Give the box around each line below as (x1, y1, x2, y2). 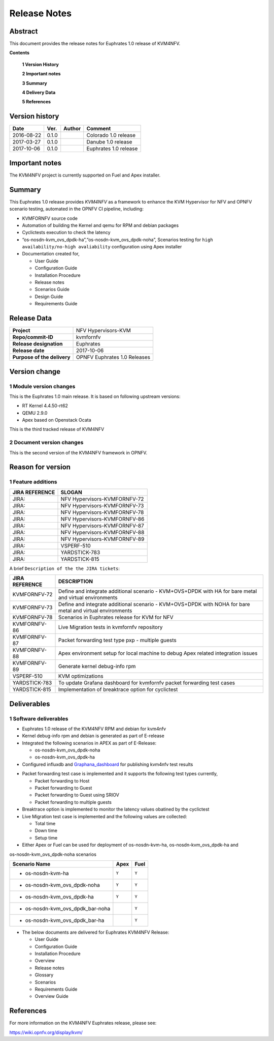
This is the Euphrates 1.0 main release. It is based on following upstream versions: (9, 393, 181, 399)
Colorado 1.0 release (86, 132, 136, 139)
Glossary (35, 972, 54, 978)
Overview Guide (35, 993, 68, 999)
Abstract (9, 27, 38, 36)
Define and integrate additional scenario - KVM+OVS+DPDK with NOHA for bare (58, 601, 250, 608)
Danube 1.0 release (86, 138, 132, 146)
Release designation (12, 340, 63, 348)
